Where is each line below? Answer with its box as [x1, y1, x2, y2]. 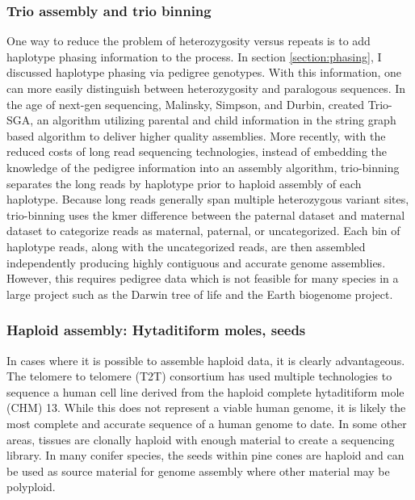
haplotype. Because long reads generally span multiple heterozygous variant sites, [6, 191, 409, 208]
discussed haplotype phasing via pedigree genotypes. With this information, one [6, 64, 402, 81]
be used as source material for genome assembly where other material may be [6, 462, 390, 479]
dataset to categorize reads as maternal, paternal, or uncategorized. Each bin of [6, 222, 400, 239]
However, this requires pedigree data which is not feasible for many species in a [6, 270, 399, 287]
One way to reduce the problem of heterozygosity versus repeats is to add [6, 32, 371, 49]
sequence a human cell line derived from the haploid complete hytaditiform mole [6, 383, 405, 400]
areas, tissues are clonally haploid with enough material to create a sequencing [6, 431, 395, 447]
